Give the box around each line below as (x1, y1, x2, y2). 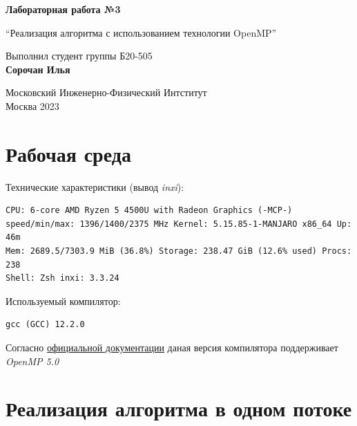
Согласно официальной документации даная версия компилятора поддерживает (6, 340, 338, 355)
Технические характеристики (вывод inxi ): (6, 179, 184, 194)
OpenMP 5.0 (6, 353, 59, 368)
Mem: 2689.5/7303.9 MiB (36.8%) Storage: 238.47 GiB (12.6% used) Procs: (6, 246, 352, 257)
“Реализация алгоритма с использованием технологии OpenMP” (6, 25, 277, 39)
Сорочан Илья (6, 62, 70, 76)
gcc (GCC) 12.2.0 (6, 319, 85, 330)
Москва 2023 (6, 98, 59, 113)
